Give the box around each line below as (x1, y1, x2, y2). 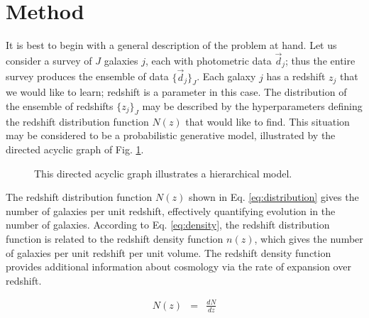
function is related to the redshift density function (6, 231, 224, 246)
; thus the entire (285, 53, 356, 67)
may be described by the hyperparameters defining (142, 99, 363, 113)
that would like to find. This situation (185, 114, 350, 128)
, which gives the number (254, 231, 363, 246)
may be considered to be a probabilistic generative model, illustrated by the (6, 128, 336, 143)
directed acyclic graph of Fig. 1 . (6, 141, 144, 156)
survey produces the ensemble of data (6, 69, 169, 84)
